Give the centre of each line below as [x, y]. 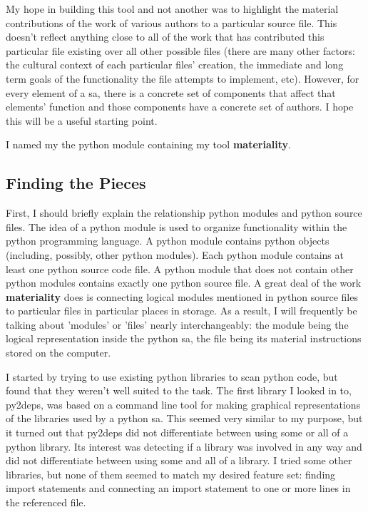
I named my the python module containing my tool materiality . [148, 144]
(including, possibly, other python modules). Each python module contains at [175, 254]
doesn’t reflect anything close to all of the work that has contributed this [165, 37]
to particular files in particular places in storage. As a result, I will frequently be [182, 311]
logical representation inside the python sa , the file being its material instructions [184, 338]
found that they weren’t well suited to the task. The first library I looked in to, [179, 390]
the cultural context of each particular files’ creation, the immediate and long [175, 65]
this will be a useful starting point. [82, 120]
